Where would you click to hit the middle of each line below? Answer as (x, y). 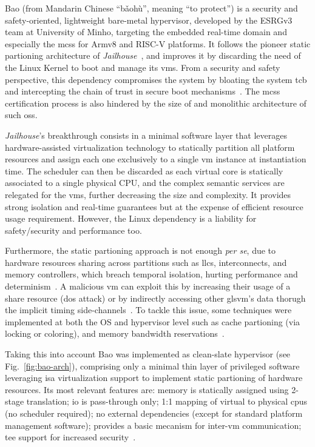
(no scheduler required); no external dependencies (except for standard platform (154, 413)
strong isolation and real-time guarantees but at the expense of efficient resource (154, 206)
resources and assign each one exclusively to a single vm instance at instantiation (156, 159)
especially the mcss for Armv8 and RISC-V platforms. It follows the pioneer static (158, 43)
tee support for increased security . (70, 437)
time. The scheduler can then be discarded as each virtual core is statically (144, 171)
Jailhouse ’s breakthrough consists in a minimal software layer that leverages (146, 135)
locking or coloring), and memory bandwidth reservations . (115, 333)
